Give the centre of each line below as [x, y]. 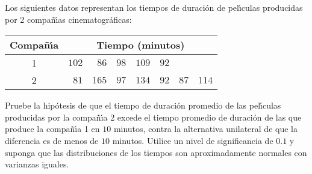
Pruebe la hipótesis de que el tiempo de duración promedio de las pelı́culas [143, 105]
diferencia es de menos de [52, 140]
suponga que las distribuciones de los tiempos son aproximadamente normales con [156, 152]
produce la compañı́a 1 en [52, 129]
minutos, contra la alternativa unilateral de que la [205, 129]
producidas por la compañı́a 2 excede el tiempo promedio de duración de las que [153, 117]
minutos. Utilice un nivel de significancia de [193, 140]
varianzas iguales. [37, 164]
